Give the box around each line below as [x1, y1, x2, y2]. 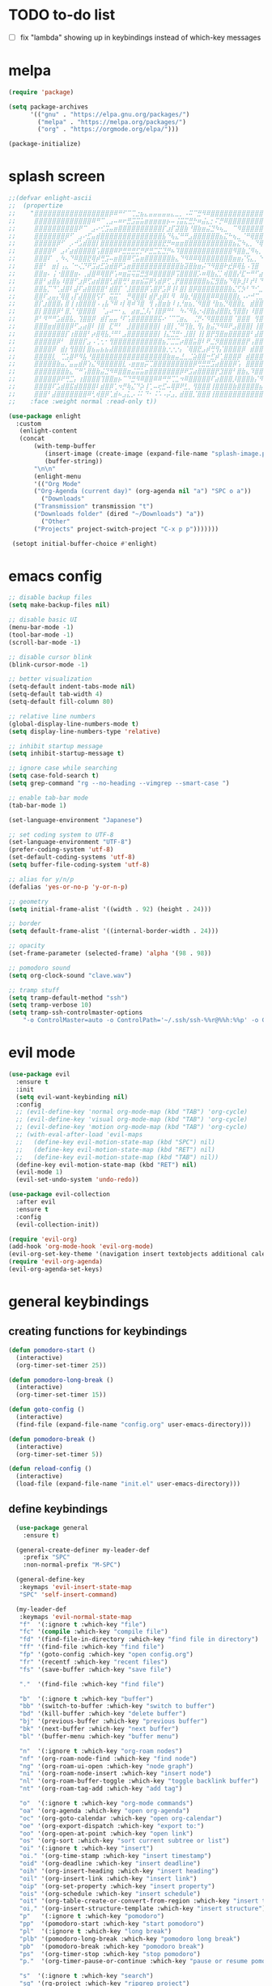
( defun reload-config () [8, 1464, 92, 1473]
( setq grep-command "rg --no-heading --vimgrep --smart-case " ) [8, 779, 230, 787]
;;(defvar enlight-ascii [8, 194, 92, 202]
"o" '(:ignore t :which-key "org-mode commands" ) [19, 1800, 194, 1808]
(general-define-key [15, 1575, 85, 1584]
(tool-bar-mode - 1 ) [8, 630, 74, 639]
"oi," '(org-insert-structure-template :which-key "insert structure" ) [19, 1905, 266, 1913]
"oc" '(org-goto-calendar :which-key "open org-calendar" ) [19, 1814, 223, 1822]
